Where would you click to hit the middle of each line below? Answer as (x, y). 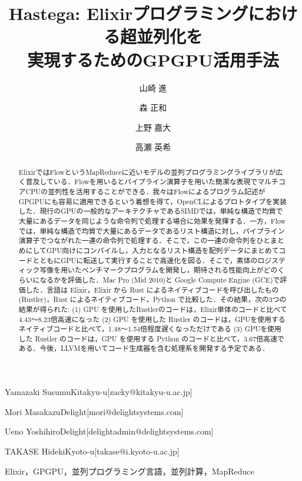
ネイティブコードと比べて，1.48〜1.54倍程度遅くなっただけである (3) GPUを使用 (150, 329)
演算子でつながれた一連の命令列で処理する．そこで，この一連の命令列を (137, 240)
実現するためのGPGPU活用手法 (153, 59)
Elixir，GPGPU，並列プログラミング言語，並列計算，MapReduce (130, 471)
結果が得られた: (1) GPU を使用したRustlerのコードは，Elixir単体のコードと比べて (153, 309)
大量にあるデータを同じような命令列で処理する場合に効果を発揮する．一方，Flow (152, 220)
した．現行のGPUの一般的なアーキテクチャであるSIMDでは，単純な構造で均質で (151, 211)
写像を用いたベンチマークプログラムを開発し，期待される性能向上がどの (159, 270)
